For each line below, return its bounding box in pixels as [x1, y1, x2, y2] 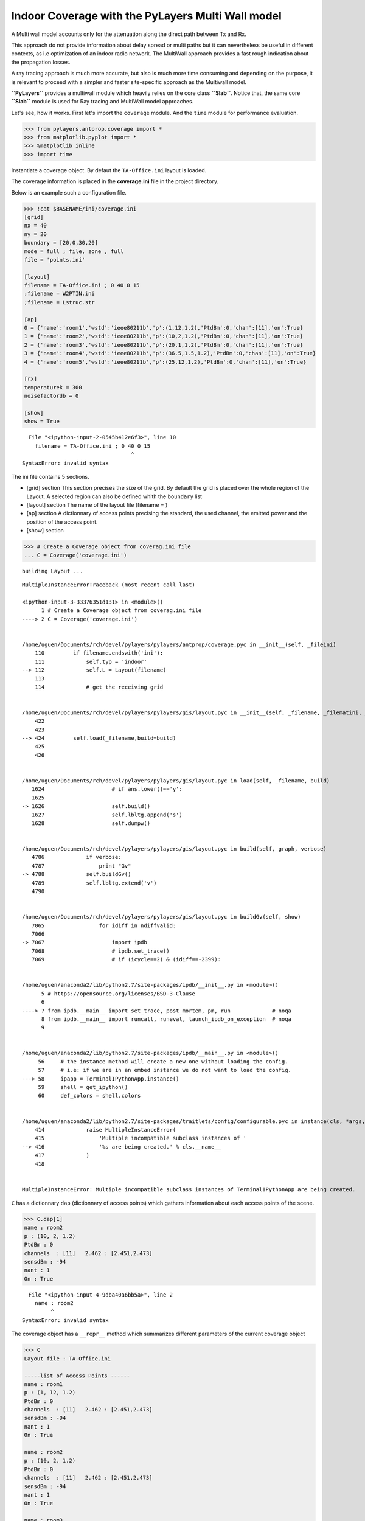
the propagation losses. [11, 58, 71, 66]
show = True [24, 418, 60, 425]
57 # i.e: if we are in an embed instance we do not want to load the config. [38, 1067, 292, 1074]
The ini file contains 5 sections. [11, 473, 89, 480]
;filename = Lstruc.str [24, 299, 96, 305]
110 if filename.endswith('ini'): [34, 650, 164, 656]
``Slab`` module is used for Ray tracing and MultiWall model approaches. [11, 98, 194, 105]
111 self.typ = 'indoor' [34, 658, 147, 665]
